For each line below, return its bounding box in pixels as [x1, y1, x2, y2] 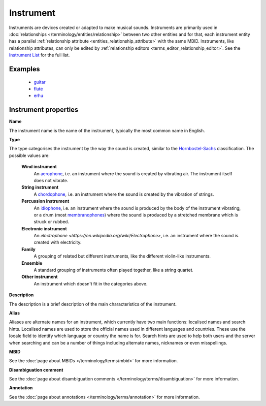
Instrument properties [9, 106, 78, 114]
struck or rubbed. [33, 219, 69, 225]
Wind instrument [21, 164, 57, 170]
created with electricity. [33, 239, 82, 246]
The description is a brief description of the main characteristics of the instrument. [9, 301, 177, 307]
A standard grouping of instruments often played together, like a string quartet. [33, 267, 194, 273]
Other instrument [21, 274, 58, 280]
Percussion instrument [21, 198, 69, 204]
